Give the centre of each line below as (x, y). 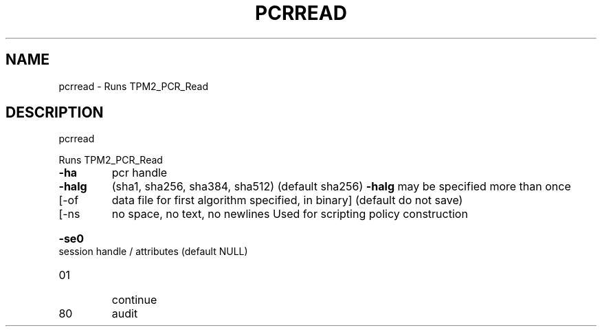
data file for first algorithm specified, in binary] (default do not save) (287, 200)
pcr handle (140, 173)
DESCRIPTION (55, 113)
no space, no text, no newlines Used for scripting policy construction (290, 214)
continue (134, 300)
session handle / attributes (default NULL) (153, 252)
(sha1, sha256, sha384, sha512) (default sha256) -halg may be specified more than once (341, 187)
